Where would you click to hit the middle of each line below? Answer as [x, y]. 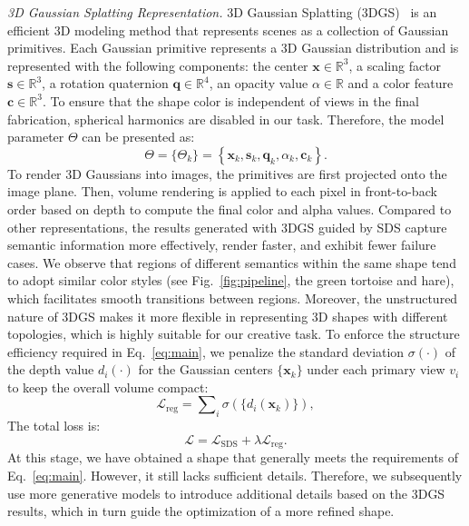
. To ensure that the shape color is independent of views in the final [230, 100]
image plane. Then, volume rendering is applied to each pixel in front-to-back [222, 191]
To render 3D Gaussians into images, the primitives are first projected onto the [227, 173]
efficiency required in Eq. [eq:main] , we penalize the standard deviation [206, 351]
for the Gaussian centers [205, 369]
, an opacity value [259, 83]
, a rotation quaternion [105, 83]
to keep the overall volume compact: [108, 387]
